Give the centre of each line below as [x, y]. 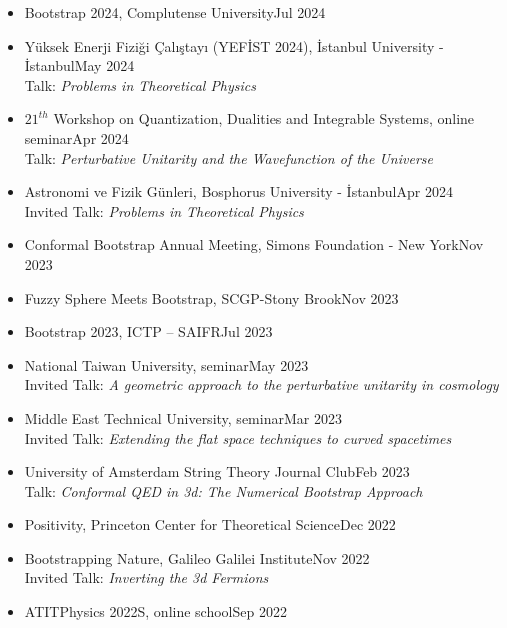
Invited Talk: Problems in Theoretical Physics [164, 210]
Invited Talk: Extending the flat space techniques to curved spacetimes [238, 437]
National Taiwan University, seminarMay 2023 [166, 364]
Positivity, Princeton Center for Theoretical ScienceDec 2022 [210, 524]
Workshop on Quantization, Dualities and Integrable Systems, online [264, 118]
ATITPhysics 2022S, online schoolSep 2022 [155, 611]
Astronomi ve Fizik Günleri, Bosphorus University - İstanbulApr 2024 [238, 191]
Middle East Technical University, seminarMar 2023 [183, 417]
